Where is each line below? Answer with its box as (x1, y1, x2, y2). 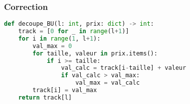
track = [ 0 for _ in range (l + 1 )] (18, 28, 129, 35)
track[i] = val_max (32, 87, 97, 94)
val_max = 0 (32, 42, 72, 50)
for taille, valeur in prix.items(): (32, 50, 158, 57)
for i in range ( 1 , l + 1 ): (18, 35, 101, 42)
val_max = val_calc (75, 79, 140, 87)
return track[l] (18, 94, 72, 101)
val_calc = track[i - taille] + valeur (61, 64, 187, 72)
